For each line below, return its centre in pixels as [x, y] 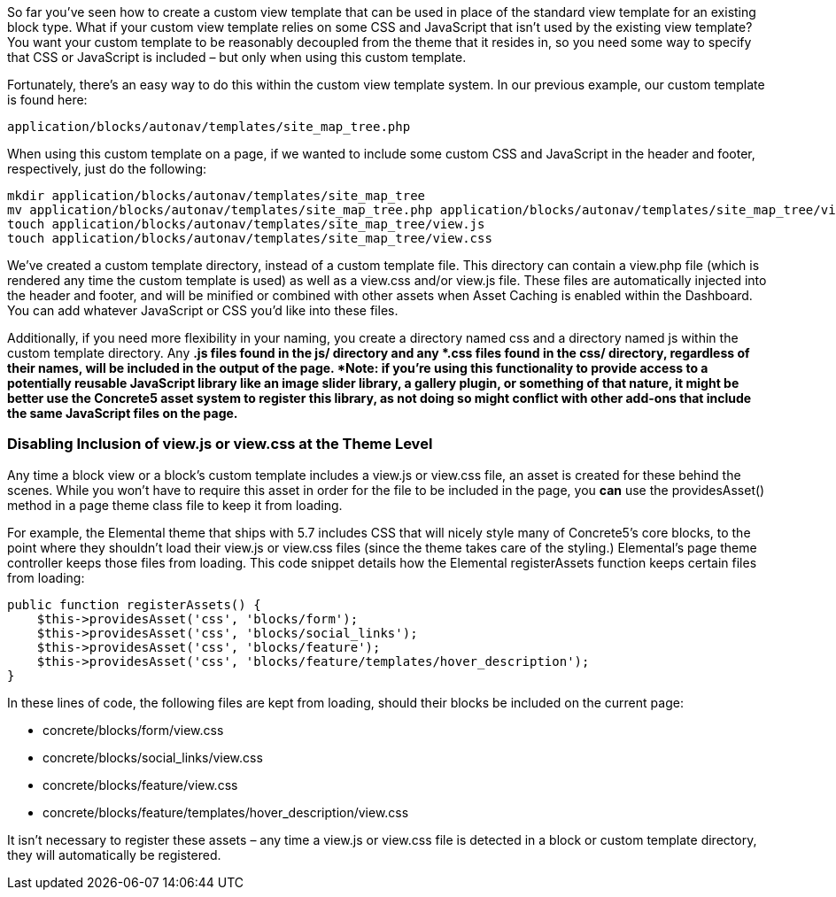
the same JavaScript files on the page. [123, 413]
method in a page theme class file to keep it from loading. [175, 505]
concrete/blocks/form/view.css [133, 730]
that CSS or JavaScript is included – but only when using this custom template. [237, 57]
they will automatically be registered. [114, 854]
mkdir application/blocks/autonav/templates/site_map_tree [217, 196]
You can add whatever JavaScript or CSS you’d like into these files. [203, 310]
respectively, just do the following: [107, 169]
